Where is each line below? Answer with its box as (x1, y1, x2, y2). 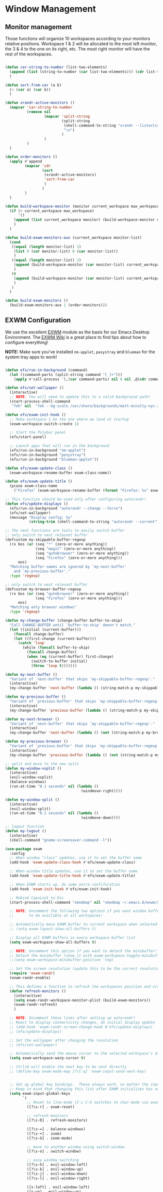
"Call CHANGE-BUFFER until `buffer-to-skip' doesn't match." (9, 622, 136, 628)
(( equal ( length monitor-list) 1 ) (11, 244, 81, 249)
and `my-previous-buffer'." (14, 569, 70, 574)
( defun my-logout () (5, 829, 47, 834)
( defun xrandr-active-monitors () (5, 101, 75, 105)
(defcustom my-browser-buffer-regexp (5, 587, 81, 592)
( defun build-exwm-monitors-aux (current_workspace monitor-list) (5, 235, 142, 240)
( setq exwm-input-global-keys (9, 1091, 70, 1096)
